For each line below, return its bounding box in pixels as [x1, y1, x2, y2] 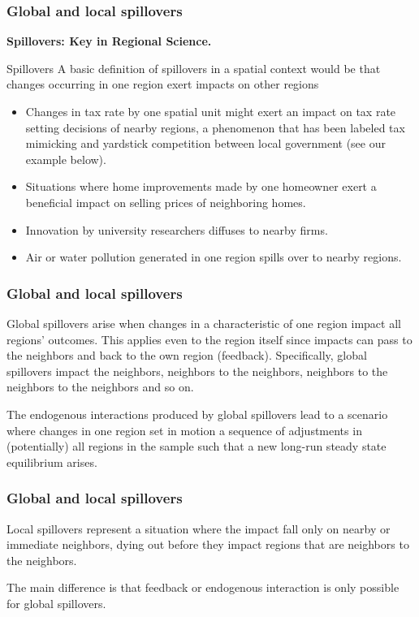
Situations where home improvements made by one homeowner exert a [25, 178, 377, 195]
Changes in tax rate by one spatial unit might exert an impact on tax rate [25, 103, 396, 119]
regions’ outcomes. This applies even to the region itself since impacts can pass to [6, 330, 413, 347]
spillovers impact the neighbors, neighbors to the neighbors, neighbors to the [6, 362, 388, 379]
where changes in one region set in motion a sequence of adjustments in [6, 421, 362, 438]
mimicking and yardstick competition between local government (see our [25, 135, 386, 152]
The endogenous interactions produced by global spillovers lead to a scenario [6, 405, 388, 422]
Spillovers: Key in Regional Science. [6, 32, 212, 50]
